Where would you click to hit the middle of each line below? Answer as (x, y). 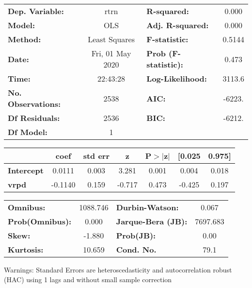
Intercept (26, 170)
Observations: (34, 104)
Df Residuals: (34, 118)
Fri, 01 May (111, 53)
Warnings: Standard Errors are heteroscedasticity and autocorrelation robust (118, 270)
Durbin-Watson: (147, 207)
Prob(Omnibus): (40, 221)
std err (96, 156)
